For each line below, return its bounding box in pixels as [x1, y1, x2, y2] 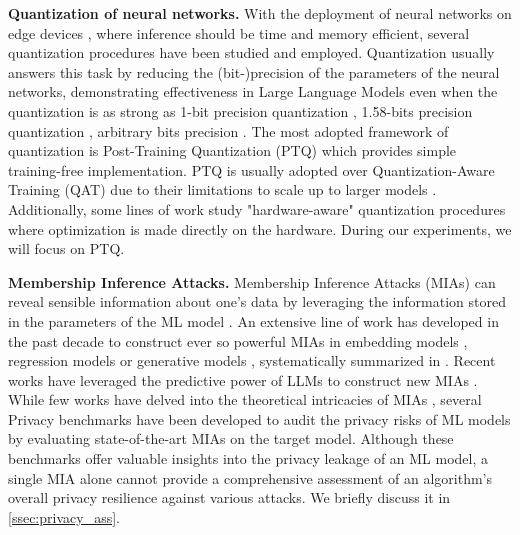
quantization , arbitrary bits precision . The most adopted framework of [8, 120, 449, 141]
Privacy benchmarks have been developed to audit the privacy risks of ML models [8, 408, 511, 429]
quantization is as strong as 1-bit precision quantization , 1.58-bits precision [8, 100, 473, 121]
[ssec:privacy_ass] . [8, 506, 120, 527]
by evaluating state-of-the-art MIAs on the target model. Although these [8, 428, 454, 449]
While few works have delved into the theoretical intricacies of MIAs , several [8, 389, 482, 410]
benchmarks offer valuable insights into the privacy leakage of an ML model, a [8, 448, 489, 469]
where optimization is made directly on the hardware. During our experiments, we [8, 218, 512, 239]
